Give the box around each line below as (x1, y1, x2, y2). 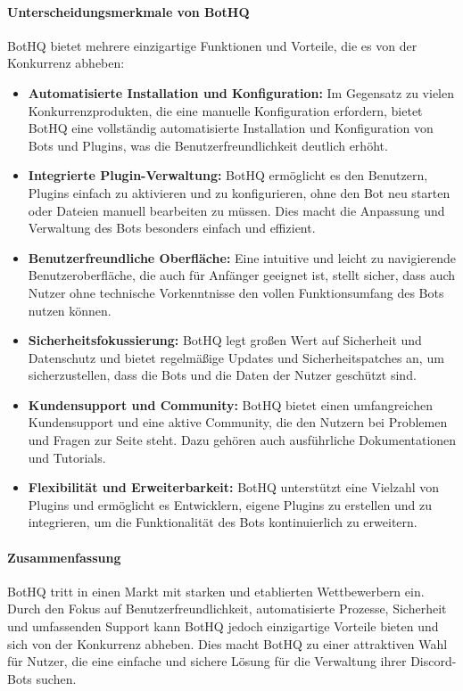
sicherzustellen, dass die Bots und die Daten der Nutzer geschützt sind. (28, 366, 417, 384)
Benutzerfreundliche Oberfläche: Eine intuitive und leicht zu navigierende (28, 248, 457, 267)
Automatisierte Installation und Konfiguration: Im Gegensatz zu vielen (28, 83, 454, 102)
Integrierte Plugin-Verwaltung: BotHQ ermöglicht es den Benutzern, (28, 166, 428, 185)
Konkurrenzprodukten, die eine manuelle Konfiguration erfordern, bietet (28, 101, 423, 119)
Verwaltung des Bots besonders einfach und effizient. (28, 218, 316, 237)
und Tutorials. (28, 448, 106, 466)
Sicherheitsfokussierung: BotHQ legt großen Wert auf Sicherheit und (28, 331, 422, 350)
